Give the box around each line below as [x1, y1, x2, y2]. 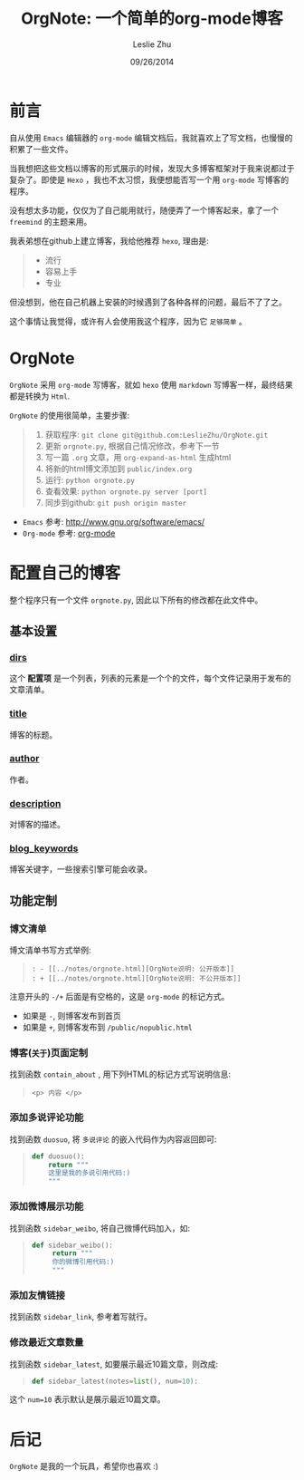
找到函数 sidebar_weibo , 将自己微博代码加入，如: [9, 1223, 191, 1233]
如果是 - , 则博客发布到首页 [22, 1011, 121, 1021]
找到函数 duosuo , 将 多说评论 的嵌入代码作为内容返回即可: [9, 1134, 217, 1145]
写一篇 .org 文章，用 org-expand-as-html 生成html [44, 451, 232, 462]
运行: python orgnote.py [44, 474, 136, 485]
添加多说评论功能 [9, 1111, 84, 1124]
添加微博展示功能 [9, 1200, 84, 1213]
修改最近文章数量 [9, 1336, 84, 1349]
